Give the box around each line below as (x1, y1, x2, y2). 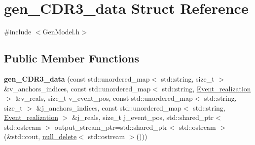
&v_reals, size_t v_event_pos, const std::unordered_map (15, 93, 193, 103)
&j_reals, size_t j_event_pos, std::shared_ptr (72, 112, 214, 122)
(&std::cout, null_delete (4, 131, 77, 142)
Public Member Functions (4, 51, 139, 66)
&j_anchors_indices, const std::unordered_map (36, 102, 182, 113)
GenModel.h (42, 27, 80, 37)
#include (4, 27, 32, 37)
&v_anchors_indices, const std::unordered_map (4, 83, 151, 93)
